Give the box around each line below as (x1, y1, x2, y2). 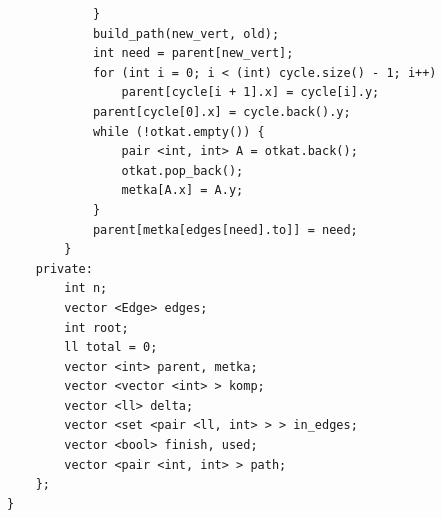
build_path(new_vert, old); (92, 26, 280, 41)
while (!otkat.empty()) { (92, 124, 265, 139)
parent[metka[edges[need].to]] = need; (92, 222, 358, 237)
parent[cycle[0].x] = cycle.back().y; (92, 104, 351, 119)
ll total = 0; (64, 340, 158, 355)
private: (35, 261, 93, 276)
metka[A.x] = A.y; (121, 183, 244, 198)
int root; (64, 320, 129, 335)
